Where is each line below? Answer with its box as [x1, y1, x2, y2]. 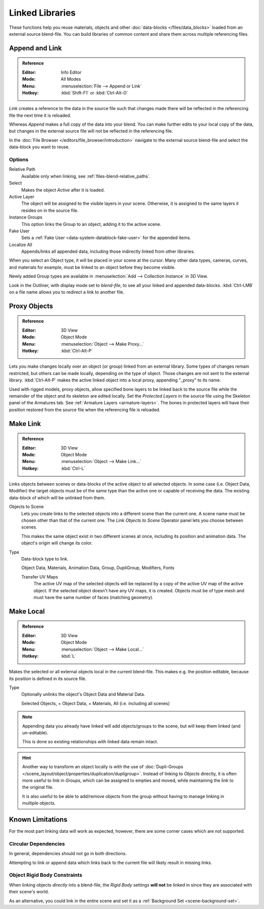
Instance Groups [9, 214, 43, 220]
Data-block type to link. [21, 556, 68, 562]
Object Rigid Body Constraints [9, 872, 83, 879]
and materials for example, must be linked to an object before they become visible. [9, 264, 176, 270]
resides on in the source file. [21, 207, 79, 213]
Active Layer [9, 194, 34, 200]
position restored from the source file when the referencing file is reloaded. [9, 406, 161, 413]
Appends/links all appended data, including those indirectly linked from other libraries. [21, 248, 195, 254]
